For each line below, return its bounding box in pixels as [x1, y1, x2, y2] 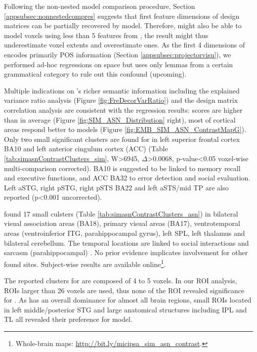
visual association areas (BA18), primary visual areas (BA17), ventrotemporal [4, 218, 240, 228]
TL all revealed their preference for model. [4, 314, 132, 324]
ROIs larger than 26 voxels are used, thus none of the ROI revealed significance [4, 285, 245, 295]
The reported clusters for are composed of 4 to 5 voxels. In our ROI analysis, [4, 275, 237, 286]
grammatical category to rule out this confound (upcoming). [4, 69, 187, 79]
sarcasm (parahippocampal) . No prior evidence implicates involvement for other [4, 247, 248, 258]
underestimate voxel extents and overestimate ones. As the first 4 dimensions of [4, 40, 245, 50]
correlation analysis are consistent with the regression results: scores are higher [4, 104, 243, 115]
